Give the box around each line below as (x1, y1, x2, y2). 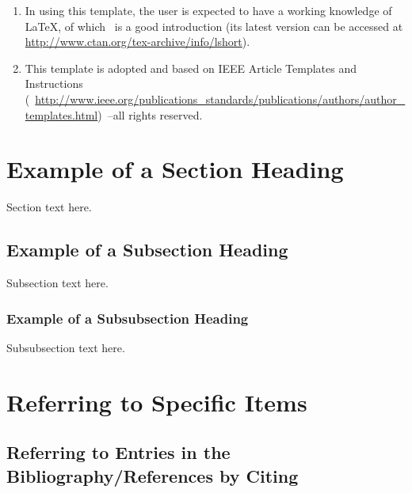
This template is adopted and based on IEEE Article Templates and (25, 59, 357, 76)
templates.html (25, 106, 98, 123)
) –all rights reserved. (97, 106, 203, 123)
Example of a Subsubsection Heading (6, 308, 249, 328)
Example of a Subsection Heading (6, 237, 288, 262)
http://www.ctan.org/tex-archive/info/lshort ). (25, 33, 250, 50)
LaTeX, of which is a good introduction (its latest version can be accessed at (25, 17, 403, 34)
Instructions (25, 75, 83, 92)
